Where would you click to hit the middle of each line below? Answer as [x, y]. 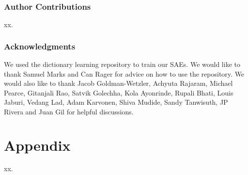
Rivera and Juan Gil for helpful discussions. [69, 111]
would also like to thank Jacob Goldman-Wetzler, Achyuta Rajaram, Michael [118, 83]
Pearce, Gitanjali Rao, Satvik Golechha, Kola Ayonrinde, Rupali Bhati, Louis [119, 92]
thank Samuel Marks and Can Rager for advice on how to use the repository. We [124, 73]
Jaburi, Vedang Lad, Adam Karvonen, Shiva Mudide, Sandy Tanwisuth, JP [116, 102]
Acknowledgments [40, 46]
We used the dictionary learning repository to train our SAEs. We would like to [122, 64]
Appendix [37, 145]
